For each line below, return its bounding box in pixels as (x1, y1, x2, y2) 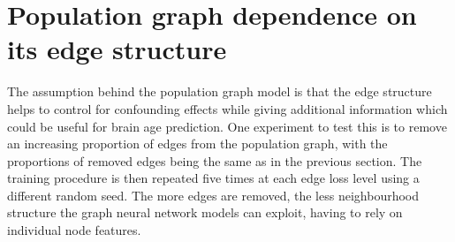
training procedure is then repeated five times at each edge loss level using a (7, 169, 420, 187)
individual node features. (7, 221, 141, 239)
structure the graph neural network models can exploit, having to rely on (7, 203, 403, 222)
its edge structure (7, 31, 227, 67)
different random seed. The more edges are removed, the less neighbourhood (7, 185, 420, 204)
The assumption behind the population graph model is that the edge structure (7, 82, 432, 101)
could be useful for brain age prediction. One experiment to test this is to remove (7, 117, 447, 135)
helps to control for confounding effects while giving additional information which (7, 99, 448, 117)
